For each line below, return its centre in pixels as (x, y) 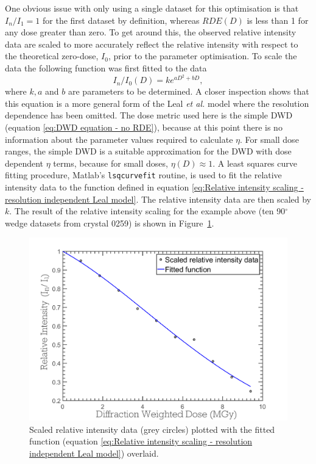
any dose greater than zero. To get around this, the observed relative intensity (151, 32)
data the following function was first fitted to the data (106, 67)
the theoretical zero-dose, (52, 56)
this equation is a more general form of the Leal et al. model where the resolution (157, 103)
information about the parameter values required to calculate (119, 139)
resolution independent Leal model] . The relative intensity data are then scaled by (158, 199)
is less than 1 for (278, 20)
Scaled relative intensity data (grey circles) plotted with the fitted (152, 429)
